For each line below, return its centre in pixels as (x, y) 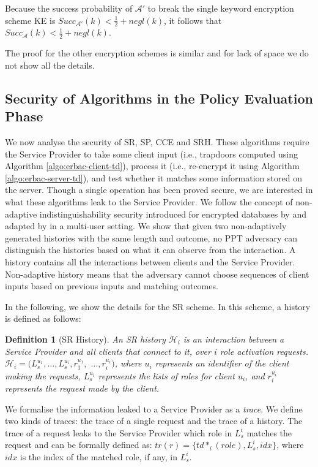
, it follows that (193, 20)
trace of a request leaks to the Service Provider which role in (119, 432)
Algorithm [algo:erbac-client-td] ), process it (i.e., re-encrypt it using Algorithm (152, 166)
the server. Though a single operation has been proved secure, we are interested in (159, 190)
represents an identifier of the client (222, 363)
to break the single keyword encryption (221, 8)
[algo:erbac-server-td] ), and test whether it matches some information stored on (153, 177)
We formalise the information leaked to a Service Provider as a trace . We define (154, 408)
